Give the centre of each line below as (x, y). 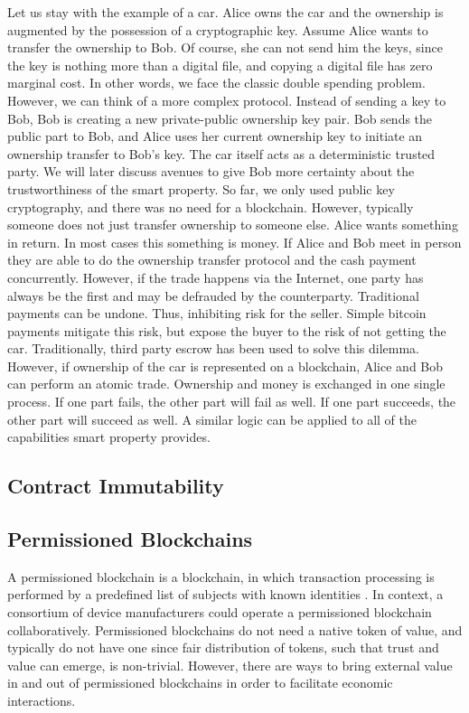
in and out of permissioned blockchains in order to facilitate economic (200, 683)
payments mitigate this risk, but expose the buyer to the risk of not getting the (227, 330)
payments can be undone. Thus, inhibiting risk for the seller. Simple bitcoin (217, 313)
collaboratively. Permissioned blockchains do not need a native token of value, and (235, 629)
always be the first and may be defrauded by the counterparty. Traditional (213, 295)
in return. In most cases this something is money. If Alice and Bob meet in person (234, 242)
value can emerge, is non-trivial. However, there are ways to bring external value (230, 665)
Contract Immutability (116, 486)
